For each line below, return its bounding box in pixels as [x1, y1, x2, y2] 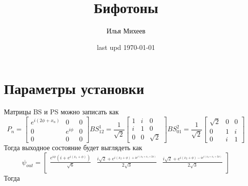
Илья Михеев [106, 26, 146, 36]
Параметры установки [4, 78, 144, 98]
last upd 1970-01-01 [96, 42, 155, 52]
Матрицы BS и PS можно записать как [4, 107, 119, 117]
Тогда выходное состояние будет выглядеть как [4, 142, 142, 153]
